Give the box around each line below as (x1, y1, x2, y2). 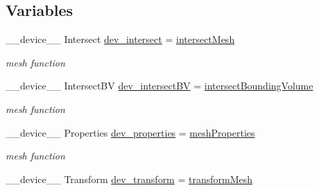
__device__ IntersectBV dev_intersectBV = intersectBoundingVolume (6, 78, 313, 93)
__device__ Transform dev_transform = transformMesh (6, 171, 253, 186)
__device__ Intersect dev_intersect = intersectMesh (6, 32, 235, 46)
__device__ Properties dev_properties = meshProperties (6, 125, 255, 139)
